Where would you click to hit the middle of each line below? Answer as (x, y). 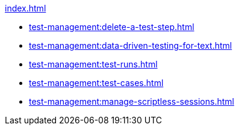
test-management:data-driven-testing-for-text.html (131, 45)
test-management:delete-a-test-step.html (112, 27)
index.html (26, 8)
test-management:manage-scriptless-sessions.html (132, 101)
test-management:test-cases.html (96, 83)
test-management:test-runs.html (93, 64)
